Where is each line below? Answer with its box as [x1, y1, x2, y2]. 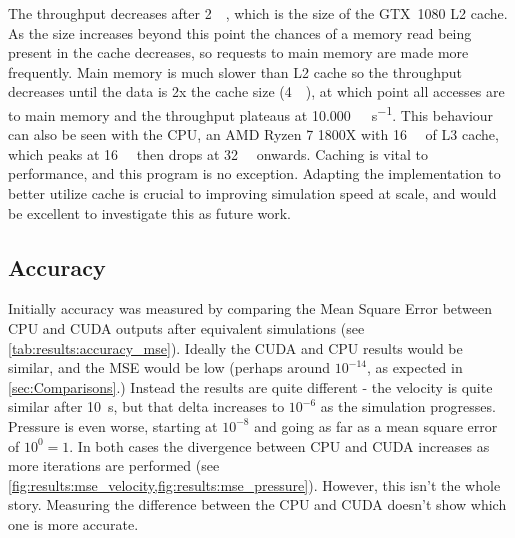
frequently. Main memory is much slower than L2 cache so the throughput [8, 61, 463, 82]
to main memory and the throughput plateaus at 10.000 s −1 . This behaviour [8, 101, 494, 125]
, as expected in [367, 357, 463, 378]
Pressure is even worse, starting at [8, 415, 218, 436]
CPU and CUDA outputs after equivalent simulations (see [8, 317, 365, 338]
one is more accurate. [8, 513, 139, 534]
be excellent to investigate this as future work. [8, 202, 292, 223]
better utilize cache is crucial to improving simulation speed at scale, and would [8, 183, 497, 203]
